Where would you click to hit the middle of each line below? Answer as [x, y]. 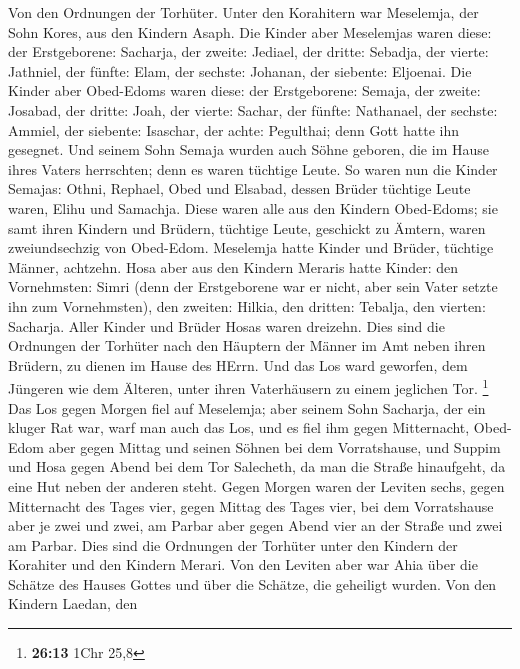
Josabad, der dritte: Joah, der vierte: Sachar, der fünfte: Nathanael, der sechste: [253, 109]
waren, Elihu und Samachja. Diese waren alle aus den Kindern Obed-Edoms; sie [253, 207]
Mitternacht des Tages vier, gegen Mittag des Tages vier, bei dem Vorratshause [251, 505]
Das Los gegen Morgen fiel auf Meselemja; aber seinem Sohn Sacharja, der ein [247, 407]
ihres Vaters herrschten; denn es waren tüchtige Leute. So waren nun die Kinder [253, 168]
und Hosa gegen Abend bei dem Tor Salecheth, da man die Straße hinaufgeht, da [257, 466]
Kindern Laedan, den [73, 603]
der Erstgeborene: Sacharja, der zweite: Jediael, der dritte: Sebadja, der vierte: [248, 51]
